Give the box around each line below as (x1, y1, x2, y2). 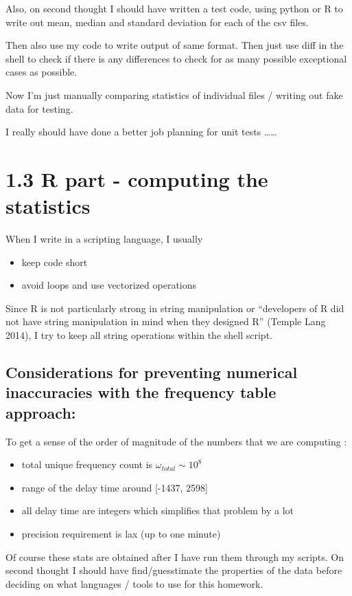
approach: (5, 401, 76, 423)
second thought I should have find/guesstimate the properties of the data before (5, 563, 342, 577)
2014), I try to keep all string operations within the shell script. (5, 328, 272, 342)
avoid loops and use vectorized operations (21, 278, 197, 292)
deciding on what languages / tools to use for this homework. (5, 576, 263, 591)
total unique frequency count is (21, 457, 153, 472)
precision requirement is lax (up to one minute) (21, 526, 221, 540)
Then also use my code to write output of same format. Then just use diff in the (5, 38, 344, 52)
